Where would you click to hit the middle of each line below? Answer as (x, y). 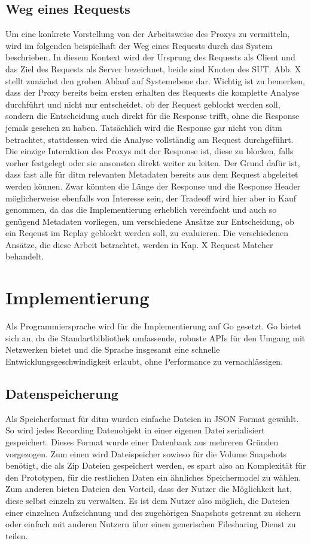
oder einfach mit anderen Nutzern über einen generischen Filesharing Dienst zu (151, 524)
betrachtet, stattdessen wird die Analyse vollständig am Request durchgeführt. (150, 139)
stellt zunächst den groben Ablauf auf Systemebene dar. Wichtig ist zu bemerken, (155, 80)
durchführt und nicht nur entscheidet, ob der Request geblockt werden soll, (143, 104)
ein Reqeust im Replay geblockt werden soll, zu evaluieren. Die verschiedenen (147, 233)
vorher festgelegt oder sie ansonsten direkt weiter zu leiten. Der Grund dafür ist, (153, 162)
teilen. (17, 535)
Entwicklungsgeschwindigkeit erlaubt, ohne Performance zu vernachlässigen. (144, 361)
